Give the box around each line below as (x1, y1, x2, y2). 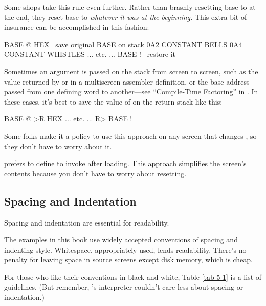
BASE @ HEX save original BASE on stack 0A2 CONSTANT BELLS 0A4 (4, 38, 242, 49)
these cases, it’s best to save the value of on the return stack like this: (4, 96, 223, 107)
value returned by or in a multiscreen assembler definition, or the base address (4, 76, 250, 87)
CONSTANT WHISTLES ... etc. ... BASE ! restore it (4, 49, 175, 59)
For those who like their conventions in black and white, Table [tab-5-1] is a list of (4, 271, 262, 282)
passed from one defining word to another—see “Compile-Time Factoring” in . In (4, 86, 258, 97)
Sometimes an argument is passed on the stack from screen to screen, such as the (4, 66, 258, 76)
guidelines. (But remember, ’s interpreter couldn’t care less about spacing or (4, 281, 243, 292)
